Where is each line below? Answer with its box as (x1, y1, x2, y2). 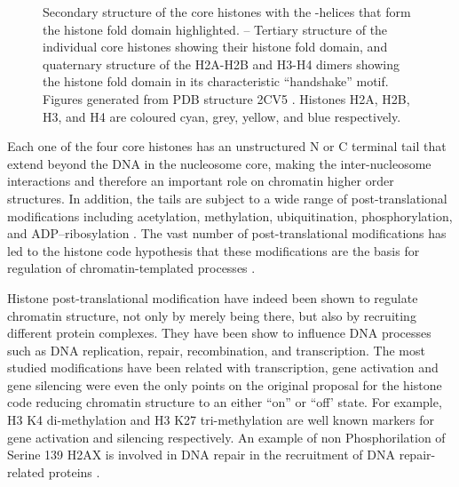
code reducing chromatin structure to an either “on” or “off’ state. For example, (7, 393, 442, 411)
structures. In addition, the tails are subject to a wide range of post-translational (7, 188, 447, 207)
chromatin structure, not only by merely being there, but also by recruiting (7, 306, 416, 324)
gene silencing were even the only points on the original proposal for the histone (7, 375, 442, 394)
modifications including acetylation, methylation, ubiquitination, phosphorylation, (7, 206, 453, 225)
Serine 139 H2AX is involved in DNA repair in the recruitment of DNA (7, 445, 395, 464)
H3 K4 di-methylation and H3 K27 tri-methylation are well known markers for (7, 411, 434, 429)
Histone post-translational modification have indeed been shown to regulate (7, 288, 418, 307)
